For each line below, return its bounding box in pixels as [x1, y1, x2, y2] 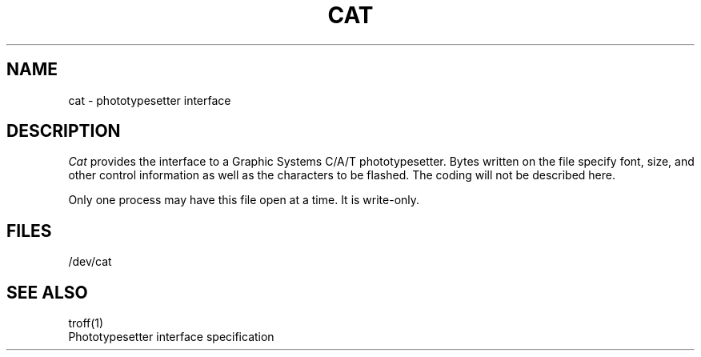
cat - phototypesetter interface [68, 93, 231, 107]
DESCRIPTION [6, 121, 121, 142]
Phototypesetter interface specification [68, 330, 274, 344]
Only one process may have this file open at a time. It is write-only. [68, 193, 420, 207]
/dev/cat [68, 255, 112, 269]
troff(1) [68, 316, 104, 331]
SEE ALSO [6, 282, 88, 303]
